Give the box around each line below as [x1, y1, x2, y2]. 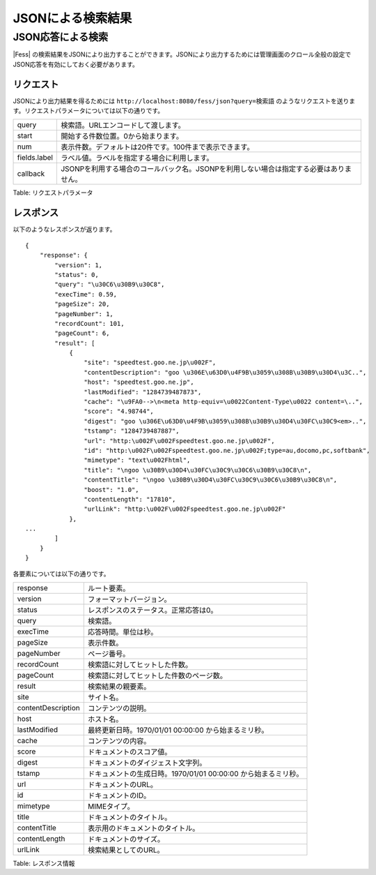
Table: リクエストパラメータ [13, 188, 93, 197]
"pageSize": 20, [54, 300, 110, 308]
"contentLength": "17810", [84, 495, 176, 503]
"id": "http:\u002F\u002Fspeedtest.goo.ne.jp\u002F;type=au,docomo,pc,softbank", [84, 447, 370, 454]
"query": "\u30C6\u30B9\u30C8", [54, 281, 165, 289]
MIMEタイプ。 [87, 802, 135, 812]
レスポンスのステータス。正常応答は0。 [87, 606, 218, 615]
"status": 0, [54, 271, 99, 278]
